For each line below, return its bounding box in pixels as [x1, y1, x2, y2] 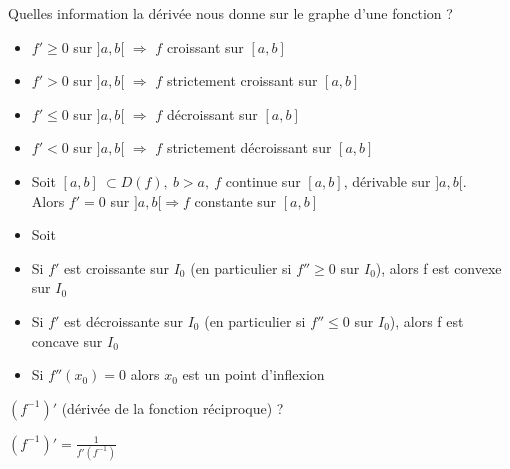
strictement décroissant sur [166, 137, 332, 158]
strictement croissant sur [166, 70, 318, 91]
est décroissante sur [64, 310, 184, 331]
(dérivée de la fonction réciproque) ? [61, 397, 284, 418]
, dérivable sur [343, 170, 431, 191]
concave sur [31, 330, 103, 351]
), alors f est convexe [375, 257, 502, 278]
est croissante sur [64, 257, 170, 278]
